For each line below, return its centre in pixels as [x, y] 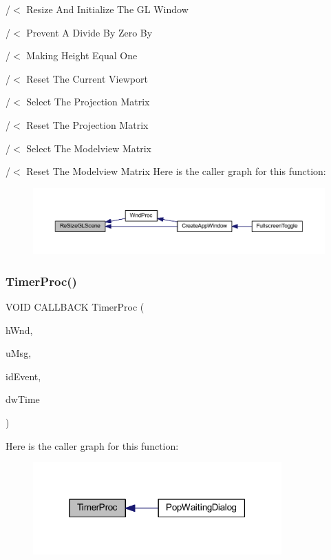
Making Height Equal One [82, 55]
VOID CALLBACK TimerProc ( [75, 307]
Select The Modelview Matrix [89, 148]
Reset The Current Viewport [87, 78]
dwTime [23, 399]
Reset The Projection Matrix [87, 124]
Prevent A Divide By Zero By [89, 32]
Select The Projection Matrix [88, 102]
